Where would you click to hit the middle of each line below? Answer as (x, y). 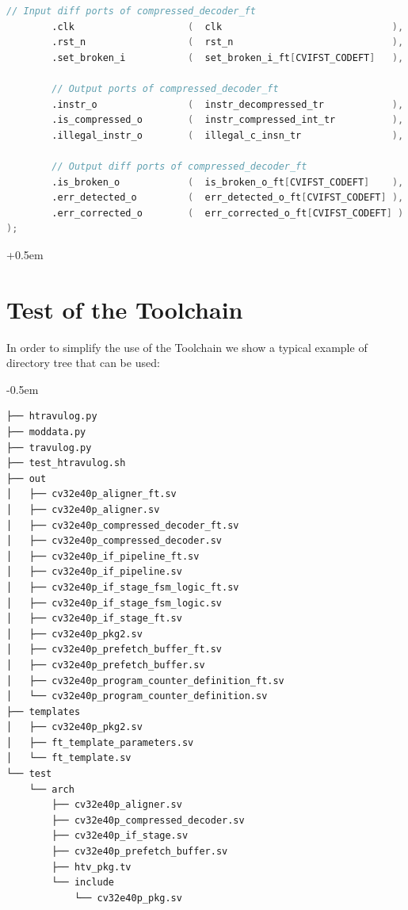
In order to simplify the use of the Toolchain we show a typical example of (187, 347)
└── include (83, 883)
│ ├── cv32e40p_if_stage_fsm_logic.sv (114, 603)
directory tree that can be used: (83, 363)
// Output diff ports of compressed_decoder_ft (179, 166)
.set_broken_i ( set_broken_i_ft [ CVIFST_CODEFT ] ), (228, 57)
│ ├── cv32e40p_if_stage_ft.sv (94, 619)
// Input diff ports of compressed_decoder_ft (131, 11)
